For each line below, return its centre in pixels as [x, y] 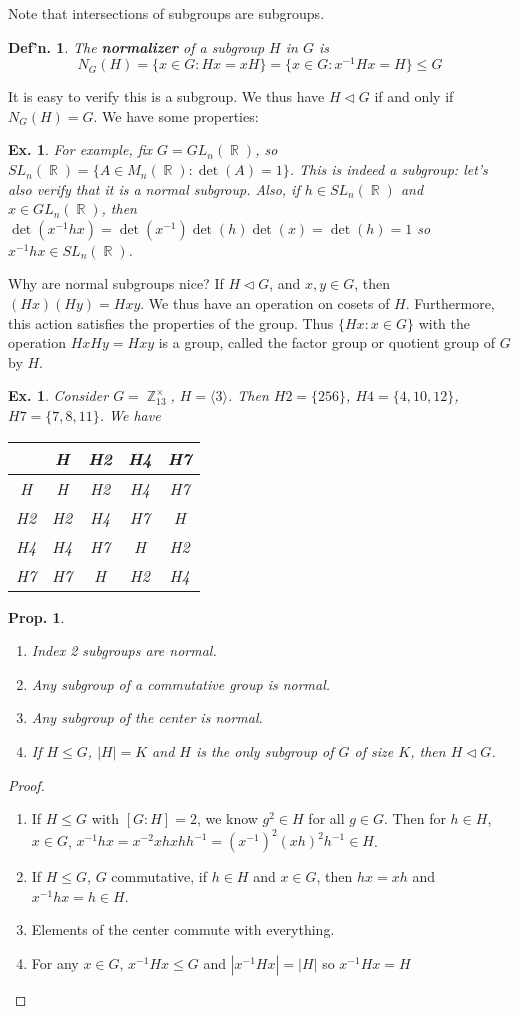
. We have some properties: [176, 115]
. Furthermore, [450, 303]
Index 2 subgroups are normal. [124, 650]
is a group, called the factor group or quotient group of [326, 342]
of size [374, 750]
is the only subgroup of [264, 750]
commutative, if [159, 876]
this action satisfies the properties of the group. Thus [171, 322]
